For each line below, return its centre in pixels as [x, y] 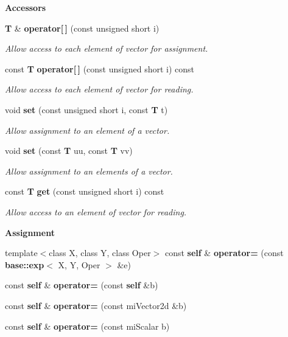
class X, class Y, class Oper [100, 253]
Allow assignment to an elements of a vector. [89, 171]
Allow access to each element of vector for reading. [99, 89]
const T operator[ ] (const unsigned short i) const [100, 68]
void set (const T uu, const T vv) [69, 151]
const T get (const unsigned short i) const [85, 191]
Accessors [26, 7]
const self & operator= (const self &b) [82, 285]
